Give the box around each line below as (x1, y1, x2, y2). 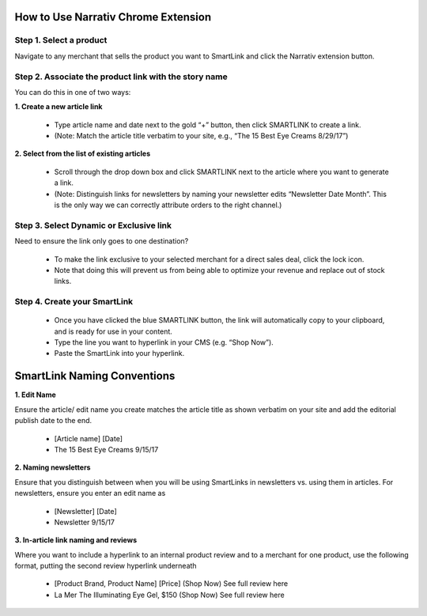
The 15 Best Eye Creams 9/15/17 (54, 444, 159, 454)
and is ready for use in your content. (54, 327, 173, 336)
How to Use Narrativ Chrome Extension (14, 10, 212, 24)
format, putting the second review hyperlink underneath (14, 561, 197, 571)
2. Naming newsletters (14, 463, 91, 472)
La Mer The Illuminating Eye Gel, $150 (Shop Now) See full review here (54, 590, 285, 599)
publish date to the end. (14, 416, 93, 425)
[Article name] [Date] (54, 433, 123, 443)
